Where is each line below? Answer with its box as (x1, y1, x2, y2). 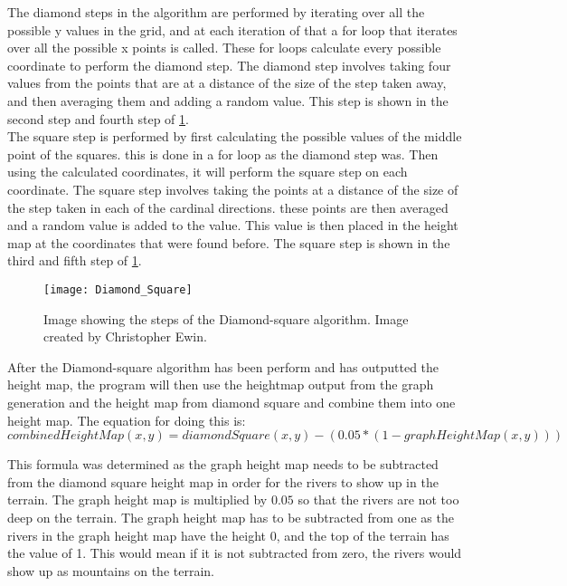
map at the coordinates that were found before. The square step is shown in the (7, 233, 450, 252)
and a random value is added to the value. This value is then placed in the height (7, 216, 458, 235)
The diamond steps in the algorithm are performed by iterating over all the (7, 3, 425, 21)
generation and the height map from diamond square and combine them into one (7, 392, 456, 411)
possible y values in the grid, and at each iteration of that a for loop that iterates (7, 20, 458, 39)
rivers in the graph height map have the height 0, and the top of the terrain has (7, 525, 449, 544)
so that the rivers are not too (298, 490, 459, 509)
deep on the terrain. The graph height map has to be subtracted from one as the (7, 507, 454, 526)
